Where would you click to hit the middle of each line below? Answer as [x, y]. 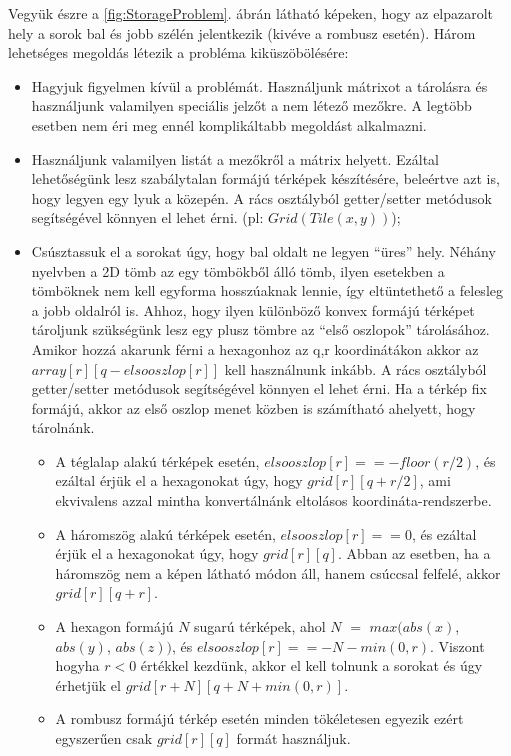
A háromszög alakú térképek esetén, [165, 533]
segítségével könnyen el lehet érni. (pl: [147, 217]
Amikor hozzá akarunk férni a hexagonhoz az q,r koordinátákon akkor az [255, 348]
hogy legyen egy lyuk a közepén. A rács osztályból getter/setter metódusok [261, 197]
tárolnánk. [63, 427]
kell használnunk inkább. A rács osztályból [355, 368]
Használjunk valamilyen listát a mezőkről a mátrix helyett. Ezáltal [235, 158]
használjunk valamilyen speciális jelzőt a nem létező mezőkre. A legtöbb [251, 105]
